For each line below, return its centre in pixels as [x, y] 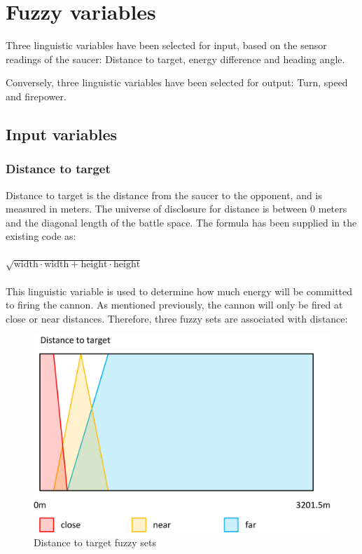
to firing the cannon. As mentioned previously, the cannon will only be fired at [174, 305]
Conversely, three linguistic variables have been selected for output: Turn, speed [177, 82]
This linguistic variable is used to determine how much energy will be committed [179, 291]
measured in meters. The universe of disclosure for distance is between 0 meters [176, 209]
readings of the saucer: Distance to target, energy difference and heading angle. [175, 59]
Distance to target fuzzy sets [95, 542]
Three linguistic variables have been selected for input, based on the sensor [166, 45]
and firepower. [36, 96]
